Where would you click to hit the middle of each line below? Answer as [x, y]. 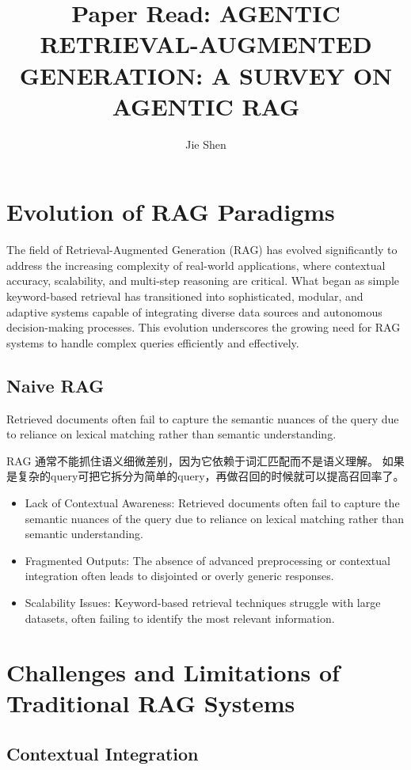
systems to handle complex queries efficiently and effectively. [153, 342]
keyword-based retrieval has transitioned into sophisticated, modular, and [185, 296]
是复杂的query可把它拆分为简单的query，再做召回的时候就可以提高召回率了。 [205, 476]
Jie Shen [206, 144]
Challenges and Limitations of [173, 672]
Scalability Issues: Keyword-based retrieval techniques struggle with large [203, 602]
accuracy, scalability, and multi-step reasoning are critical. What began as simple [203, 281]
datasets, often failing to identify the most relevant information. [180, 618]
